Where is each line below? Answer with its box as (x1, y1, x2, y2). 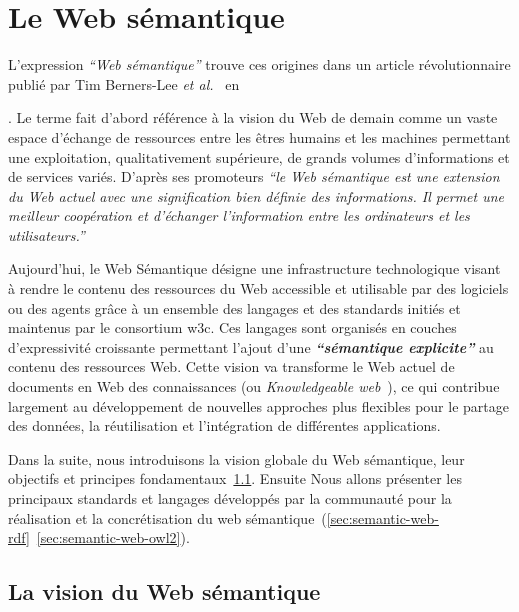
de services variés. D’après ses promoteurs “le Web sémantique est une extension (8, 166, 500, 187)
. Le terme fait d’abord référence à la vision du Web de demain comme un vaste (8, 107, 498, 128)
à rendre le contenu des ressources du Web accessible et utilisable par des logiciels (8, 278, 509, 299)
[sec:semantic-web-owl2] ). (36, 527, 190, 548)
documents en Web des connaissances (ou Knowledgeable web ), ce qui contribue (8, 376, 500, 397)
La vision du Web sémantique (8, 576, 321, 607)
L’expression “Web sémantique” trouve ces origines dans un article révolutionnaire (8, 54, 511, 75)
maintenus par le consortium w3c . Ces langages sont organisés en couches (8, 317, 457, 338)
